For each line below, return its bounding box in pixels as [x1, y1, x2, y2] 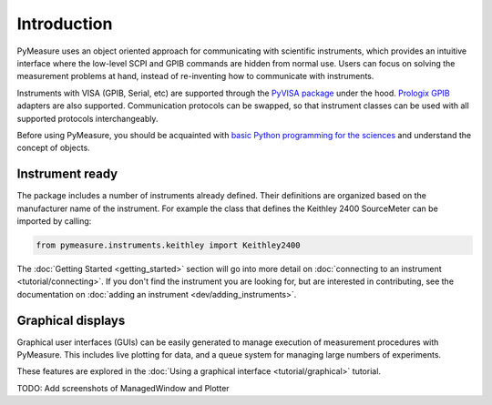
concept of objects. [16, 142, 90, 154]
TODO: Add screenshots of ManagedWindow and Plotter [16, 382, 230, 393]
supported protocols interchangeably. [16, 113, 159, 124]
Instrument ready [16, 167, 118, 182]
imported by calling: [16, 215, 92, 227]
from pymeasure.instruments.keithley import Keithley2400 [36, 239, 301, 250]
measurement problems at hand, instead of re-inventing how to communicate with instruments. [16, 71, 374, 82]
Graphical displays [16, 312, 126, 328]
